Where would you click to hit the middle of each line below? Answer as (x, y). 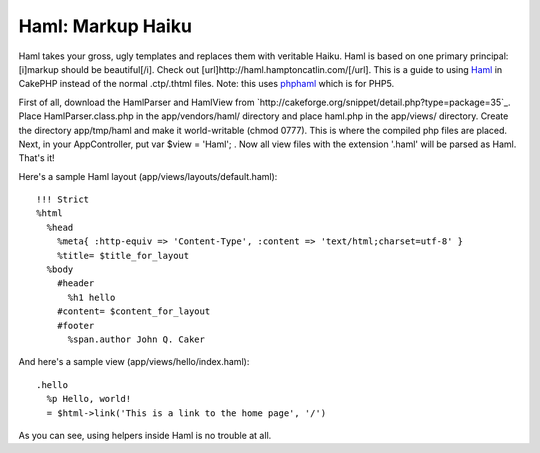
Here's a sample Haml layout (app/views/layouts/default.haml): (148, 176)
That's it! (36, 158)
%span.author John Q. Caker (136, 339)
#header (75, 283)
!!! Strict (63, 199)
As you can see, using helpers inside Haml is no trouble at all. (145, 435)
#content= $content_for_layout (133, 311)
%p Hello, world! (89, 399)
